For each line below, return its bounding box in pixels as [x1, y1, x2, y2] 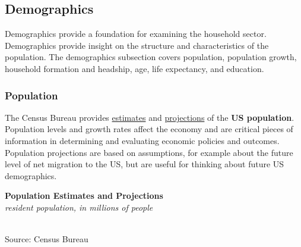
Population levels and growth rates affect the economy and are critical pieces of [5, 123, 293, 135]
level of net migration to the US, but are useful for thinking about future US [5, 158, 284, 170]
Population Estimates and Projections [5, 189, 163, 202]
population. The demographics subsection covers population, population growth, [5, 51, 297, 63]
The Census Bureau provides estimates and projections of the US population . [5, 111, 294, 123]
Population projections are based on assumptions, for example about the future [5, 146, 293, 158]
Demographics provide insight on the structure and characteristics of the [5, 39, 269, 51]
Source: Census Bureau [5, 233, 88, 245]
